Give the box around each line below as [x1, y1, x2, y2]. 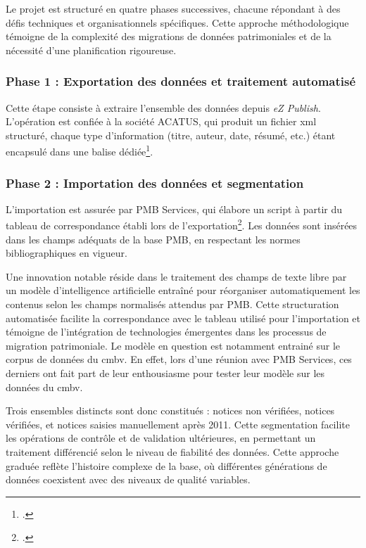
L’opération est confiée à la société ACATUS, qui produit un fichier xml [6, 114, 317, 129]
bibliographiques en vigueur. [6, 246, 127, 260]
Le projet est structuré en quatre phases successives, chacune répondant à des [6, 1, 341, 15]
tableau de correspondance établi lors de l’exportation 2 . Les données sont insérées [6, 216, 358, 233]
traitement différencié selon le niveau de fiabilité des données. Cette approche [6, 445, 339, 459]
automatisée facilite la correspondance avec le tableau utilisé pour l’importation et [6, 310, 360, 325]
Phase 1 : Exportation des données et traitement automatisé [6, 72, 356, 90]
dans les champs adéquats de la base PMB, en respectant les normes [6, 231, 301, 246]
